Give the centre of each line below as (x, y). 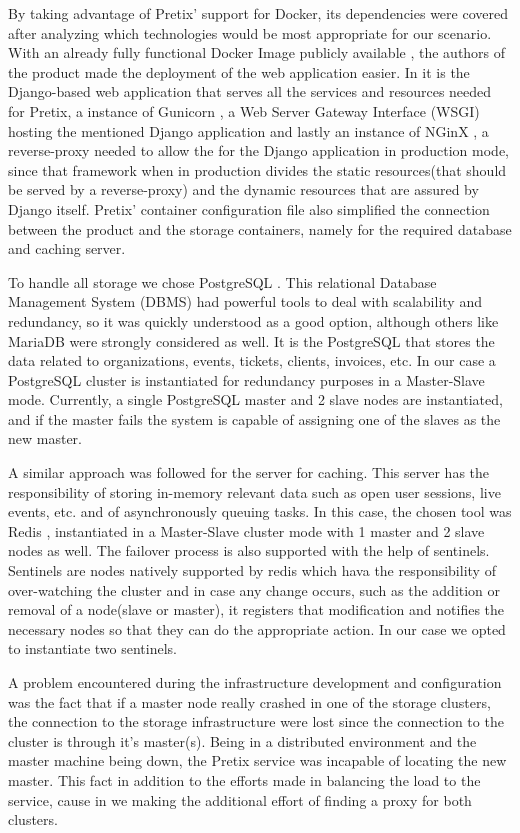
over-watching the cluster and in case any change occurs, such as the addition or (254, 589)
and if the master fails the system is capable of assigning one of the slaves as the (254, 418)
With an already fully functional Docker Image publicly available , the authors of (257, 52)
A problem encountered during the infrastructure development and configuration (255, 682)
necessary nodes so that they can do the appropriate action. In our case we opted (257, 628)
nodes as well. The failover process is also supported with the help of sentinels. (249, 550)
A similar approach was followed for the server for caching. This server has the (249, 472)
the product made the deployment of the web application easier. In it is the (239, 71)
